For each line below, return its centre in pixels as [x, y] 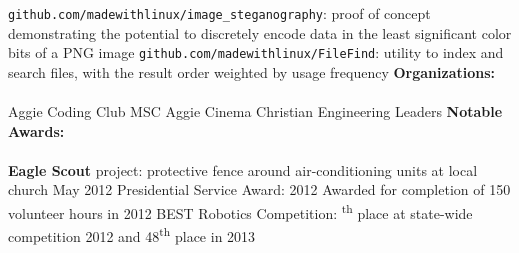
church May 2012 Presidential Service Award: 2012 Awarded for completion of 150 [259, 189]
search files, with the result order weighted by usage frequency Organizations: [252, 71]
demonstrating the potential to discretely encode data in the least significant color [260, 32]
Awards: [36, 130]
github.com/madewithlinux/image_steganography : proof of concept [219, 13]
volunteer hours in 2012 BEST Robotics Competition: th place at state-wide [240, 211]
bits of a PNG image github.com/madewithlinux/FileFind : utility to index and [256, 52]
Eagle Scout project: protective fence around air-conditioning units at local [243, 169]
